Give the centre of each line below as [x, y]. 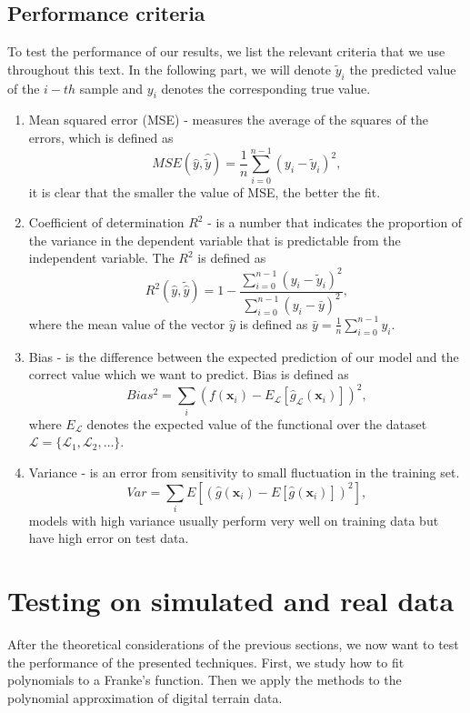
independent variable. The [101, 258]
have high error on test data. [109, 538]
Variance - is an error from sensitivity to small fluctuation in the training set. [244, 472]
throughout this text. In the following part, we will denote [170, 69]
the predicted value [403, 69]
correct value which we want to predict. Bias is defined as [189, 374]
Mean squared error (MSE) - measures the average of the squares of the [228, 120]
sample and [111, 88]
